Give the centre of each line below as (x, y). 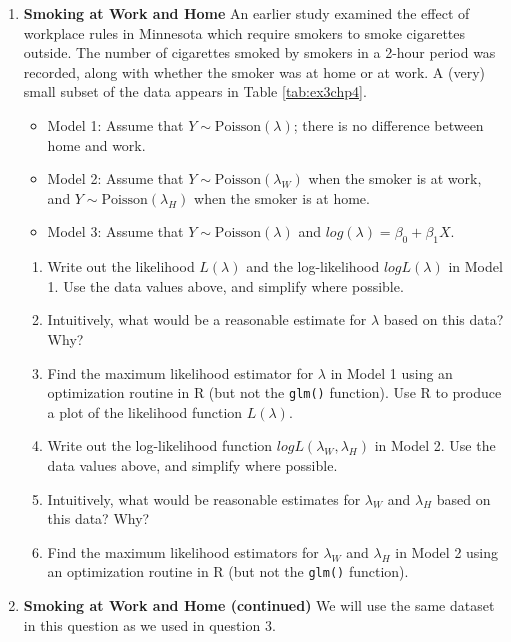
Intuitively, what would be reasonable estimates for (204, 498)
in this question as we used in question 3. (149, 624)
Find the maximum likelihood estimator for (180, 372)
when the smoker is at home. (282, 197)
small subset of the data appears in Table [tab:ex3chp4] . (195, 91)
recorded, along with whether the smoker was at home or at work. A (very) (254, 71)
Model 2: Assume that (115, 178)
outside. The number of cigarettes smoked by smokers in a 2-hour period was (259, 52)
